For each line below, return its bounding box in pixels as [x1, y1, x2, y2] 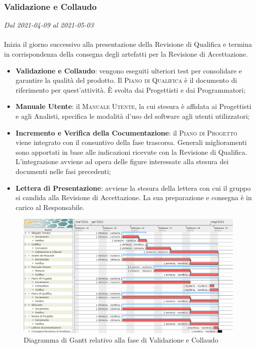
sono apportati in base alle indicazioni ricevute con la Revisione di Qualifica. [15, 146, 247, 157]
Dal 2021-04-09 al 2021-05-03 [4, 20, 94, 30]
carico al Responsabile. [15, 202, 85, 212]
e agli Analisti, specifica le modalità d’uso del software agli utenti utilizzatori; [15, 110, 250, 121]
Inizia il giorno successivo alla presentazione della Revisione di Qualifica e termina [4, 39, 252, 49]
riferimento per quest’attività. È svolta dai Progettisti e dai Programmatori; [15, 84, 246, 95]
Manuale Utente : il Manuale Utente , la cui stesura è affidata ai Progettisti [15, 101, 252, 111]
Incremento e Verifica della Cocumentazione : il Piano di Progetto [15, 127, 238, 138]
